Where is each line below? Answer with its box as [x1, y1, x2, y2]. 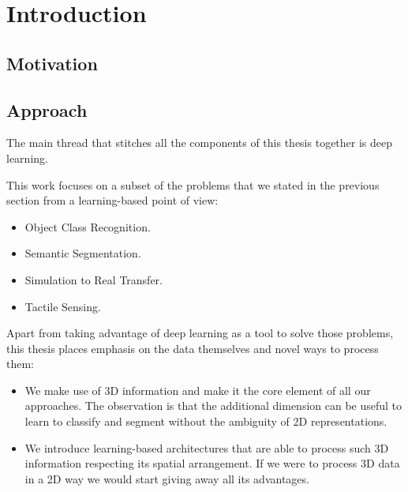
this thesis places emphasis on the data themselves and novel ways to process [6, 340, 379, 356]
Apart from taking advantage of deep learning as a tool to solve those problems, [6, 325, 394, 341]
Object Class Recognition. [24, 218, 151, 235]
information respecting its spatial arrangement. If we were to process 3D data [24, 455, 400, 471]
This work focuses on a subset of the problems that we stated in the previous [6, 176, 380, 193]
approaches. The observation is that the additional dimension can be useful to [24, 397, 402, 414]
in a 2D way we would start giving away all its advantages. [24, 470, 309, 486]
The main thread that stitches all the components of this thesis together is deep [6, 134, 393, 151]
